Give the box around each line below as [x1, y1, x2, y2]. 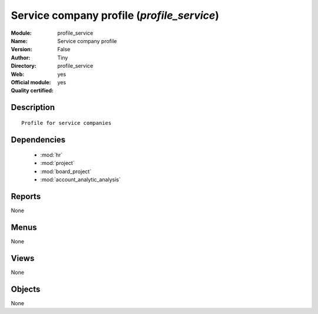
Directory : [11, 62, 37, 70]
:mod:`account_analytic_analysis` [40, 176, 121, 183]
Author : [11, 54, 31, 61]
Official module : [11, 78, 51, 85]
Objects [11, 284, 41, 294]
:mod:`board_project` [40, 168, 91, 175]
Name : [11, 37, 28, 44]
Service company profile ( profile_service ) [11, 9, 220, 22]
